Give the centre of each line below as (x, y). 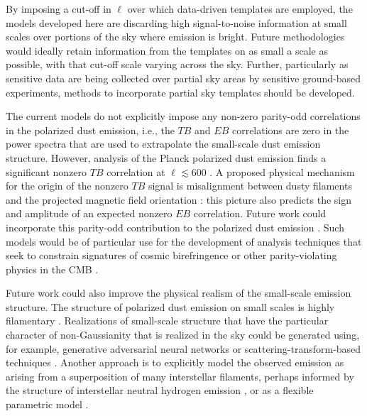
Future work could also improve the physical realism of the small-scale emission (179, 293)
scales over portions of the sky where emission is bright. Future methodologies (175, 37)
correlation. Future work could (260, 213)
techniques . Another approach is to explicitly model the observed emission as (175, 362)
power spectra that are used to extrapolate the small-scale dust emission (163, 144)
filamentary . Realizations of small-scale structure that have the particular (167, 321)
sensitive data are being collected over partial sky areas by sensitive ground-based (183, 78)
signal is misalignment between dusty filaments (250, 186)
